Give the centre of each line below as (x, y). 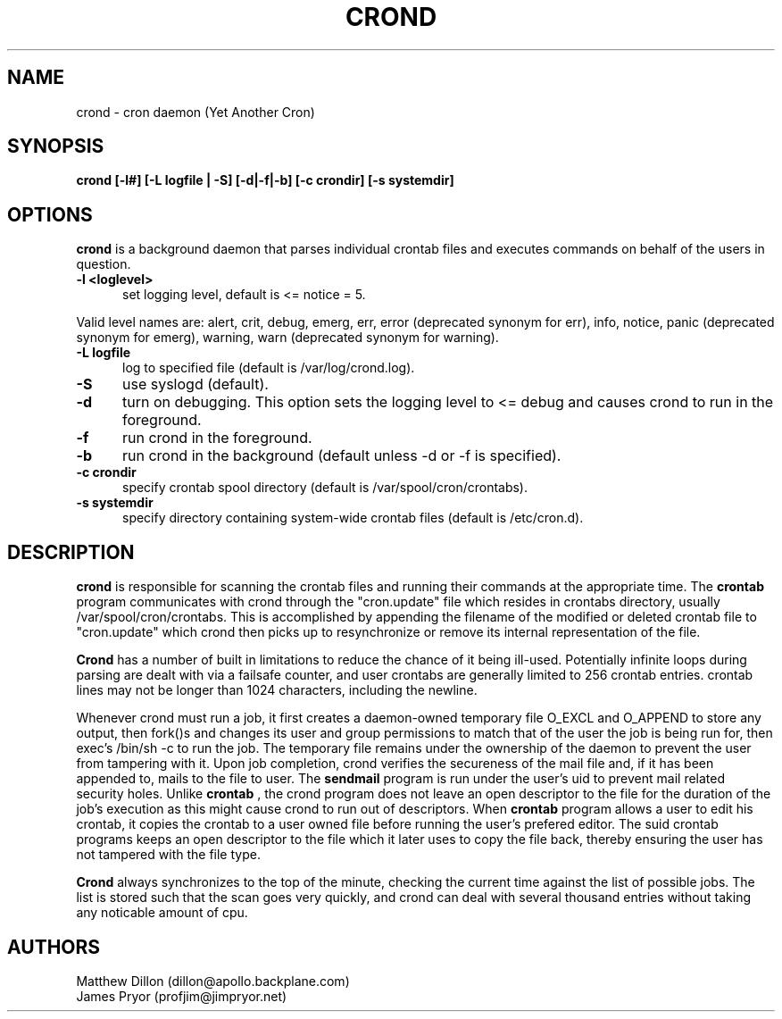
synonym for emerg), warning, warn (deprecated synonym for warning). (287, 338)
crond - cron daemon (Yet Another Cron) (195, 112)
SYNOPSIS (56, 146)
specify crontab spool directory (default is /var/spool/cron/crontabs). (325, 488)
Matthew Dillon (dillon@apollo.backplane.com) (213, 981)
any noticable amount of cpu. (162, 913)
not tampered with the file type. (168, 855)
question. (104, 264)
